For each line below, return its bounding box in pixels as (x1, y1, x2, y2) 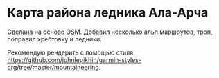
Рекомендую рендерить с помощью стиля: (7, 48, 135, 57)
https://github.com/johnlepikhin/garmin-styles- (7, 55, 142, 64)
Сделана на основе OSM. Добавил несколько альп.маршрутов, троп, (7, 28, 213, 36)
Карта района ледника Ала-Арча (7, 5, 209, 21)
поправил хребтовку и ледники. (7, 35, 102, 43)
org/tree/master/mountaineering (7, 63, 99, 71)
